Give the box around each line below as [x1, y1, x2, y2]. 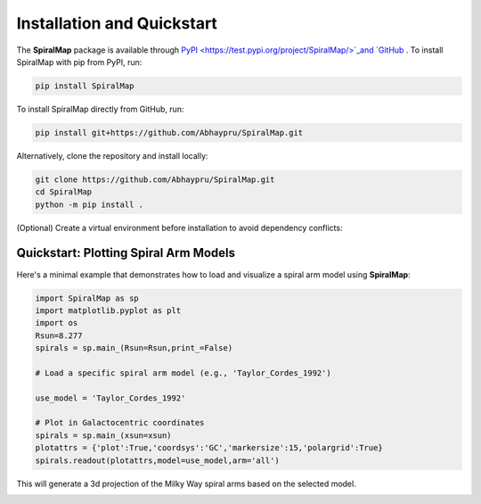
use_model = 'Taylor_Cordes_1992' [35, 392, 186, 403]
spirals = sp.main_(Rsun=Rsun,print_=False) [35, 343, 233, 353]
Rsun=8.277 [35, 330, 83, 341]
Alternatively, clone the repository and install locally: [16, 150, 208, 161]
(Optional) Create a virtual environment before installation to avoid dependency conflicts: [16, 222, 343, 233]
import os [35, 318, 78, 328]
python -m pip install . [35, 199, 144, 210]
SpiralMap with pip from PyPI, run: [16, 56, 143, 67]
